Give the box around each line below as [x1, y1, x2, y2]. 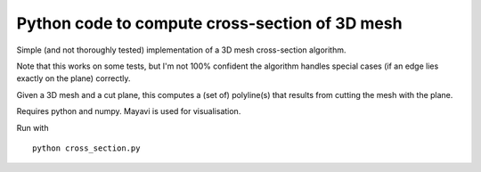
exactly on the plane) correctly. [16, 73, 131, 84]
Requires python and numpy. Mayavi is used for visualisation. [16, 106, 241, 117]
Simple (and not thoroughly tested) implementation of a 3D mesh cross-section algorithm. [16, 45, 346, 55]
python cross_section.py [32, 143, 141, 153]
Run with [16, 122, 49, 133]
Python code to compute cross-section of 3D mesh [16, 13, 403, 33]
